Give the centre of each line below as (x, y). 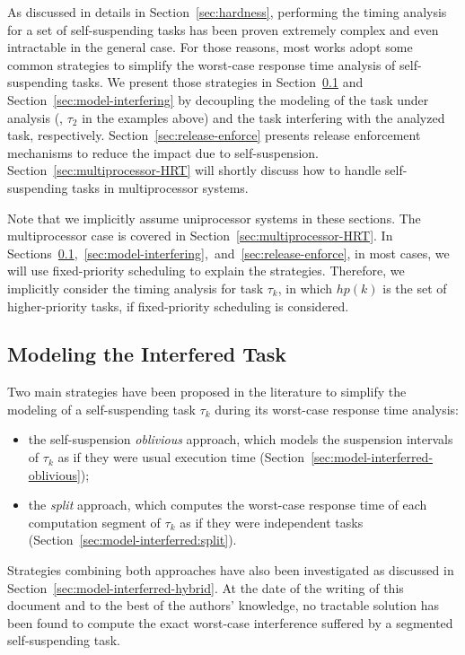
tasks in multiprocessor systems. (160, 187)
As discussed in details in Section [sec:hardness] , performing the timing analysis (227, 12)
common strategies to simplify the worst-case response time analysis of (202, 64)
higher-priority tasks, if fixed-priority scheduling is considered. (178, 306)
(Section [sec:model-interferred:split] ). (132, 540)
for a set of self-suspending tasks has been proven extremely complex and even (223, 29)
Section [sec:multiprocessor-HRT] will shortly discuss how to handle (194, 170)
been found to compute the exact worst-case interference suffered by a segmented (230, 622)
